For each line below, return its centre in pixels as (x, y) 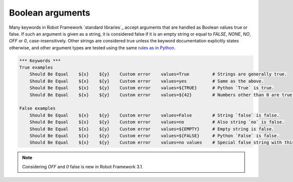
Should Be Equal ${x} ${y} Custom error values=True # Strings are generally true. (158, 74)
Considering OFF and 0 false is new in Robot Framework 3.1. (83, 166)
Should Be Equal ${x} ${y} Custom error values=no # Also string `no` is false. (157, 122)
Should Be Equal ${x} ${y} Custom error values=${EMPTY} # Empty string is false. (152, 129)
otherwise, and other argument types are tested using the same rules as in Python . (92, 48)
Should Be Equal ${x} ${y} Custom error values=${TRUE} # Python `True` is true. (152, 88)
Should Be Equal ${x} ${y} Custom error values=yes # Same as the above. (147, 81)
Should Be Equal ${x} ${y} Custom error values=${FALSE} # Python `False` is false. (154, 136)
